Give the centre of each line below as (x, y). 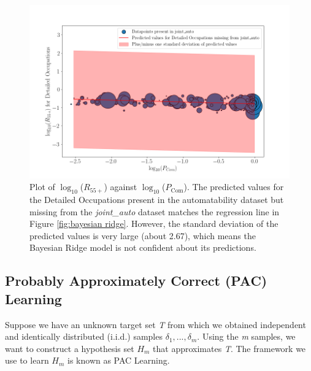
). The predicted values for (234, 187)
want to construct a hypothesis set (70, 348)
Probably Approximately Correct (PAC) (136, 281)
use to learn (27, 360)
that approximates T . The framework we (229, 348)
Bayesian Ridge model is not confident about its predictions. (143, 247)
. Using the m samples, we (246, 336)
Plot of (42, 187)
